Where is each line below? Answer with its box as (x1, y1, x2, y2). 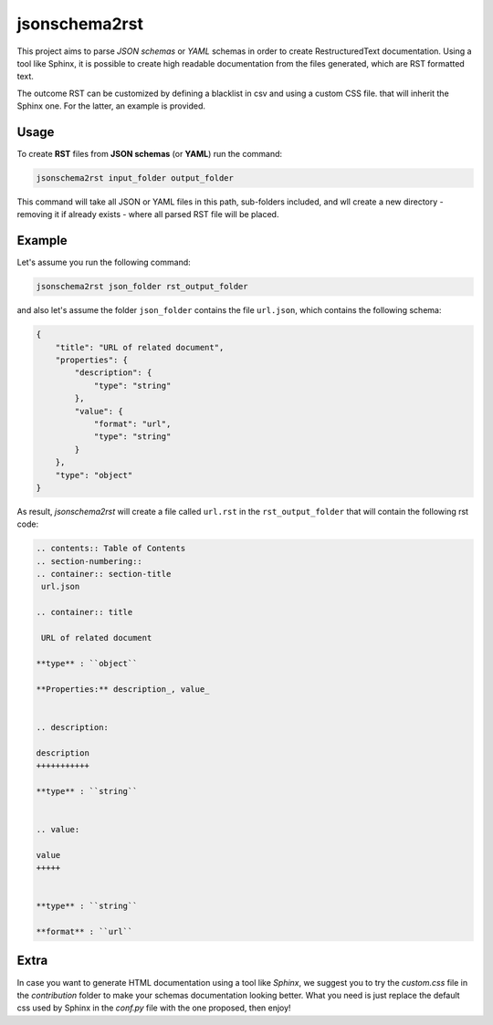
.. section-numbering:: (36, 556, 143, 566)
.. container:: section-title (36, 569, 172, 580)
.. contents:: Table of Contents (36, 543, 186, 554)
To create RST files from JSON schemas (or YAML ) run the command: (16, 149, 283, 160)
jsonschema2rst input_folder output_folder (36, 173, 235, 183)
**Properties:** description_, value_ (36, 684, 210, 694)
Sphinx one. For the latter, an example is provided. (16, 100, 205, 111)
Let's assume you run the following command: (16, 256, 191, 268)
